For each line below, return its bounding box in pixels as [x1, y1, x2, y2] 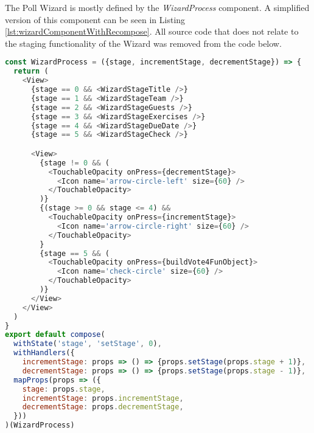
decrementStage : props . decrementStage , [22, 403, 184, 412]
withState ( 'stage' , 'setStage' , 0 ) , [13, 339, 162, 348]
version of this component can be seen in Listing [5, 13, 186, 26]
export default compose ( [5, 330, 105, 339]
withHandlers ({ [13, 348, 75, 358]
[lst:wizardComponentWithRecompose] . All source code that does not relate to [5, 25, 299, 38]
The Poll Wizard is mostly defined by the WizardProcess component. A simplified [5, 1, 310, 13]
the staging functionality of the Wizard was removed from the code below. [5, 36, 282, 49]
